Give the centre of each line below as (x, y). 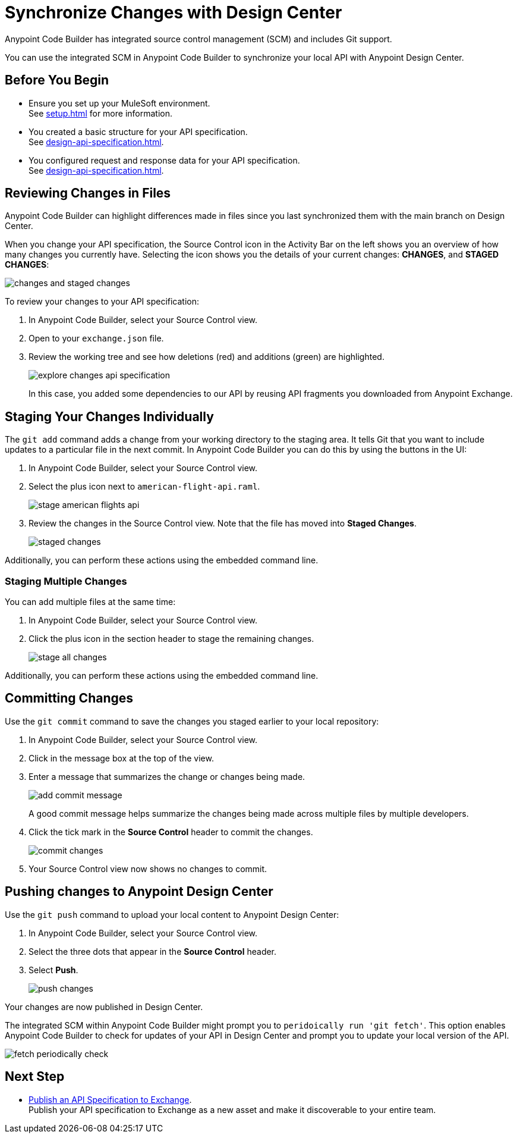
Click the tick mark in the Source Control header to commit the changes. (171, 832)
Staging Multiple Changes (66, 581)
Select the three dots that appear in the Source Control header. (153, 951)
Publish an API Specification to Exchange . (110, 1099)
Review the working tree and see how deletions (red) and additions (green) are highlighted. (207, 357)
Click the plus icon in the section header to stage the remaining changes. (171, 639)
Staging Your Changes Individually (109, 416)
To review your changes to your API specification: (102, 302)
